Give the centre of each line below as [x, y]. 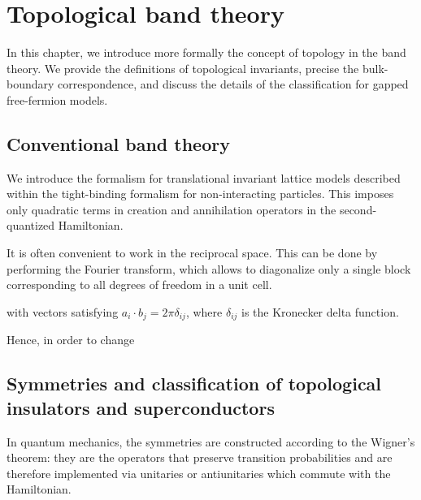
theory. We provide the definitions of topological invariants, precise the [183, 68]
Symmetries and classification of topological [194, 384]
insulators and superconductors [141, 407]
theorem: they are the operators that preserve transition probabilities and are [200, 457]
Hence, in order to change [71, 340]
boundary [30, 84]
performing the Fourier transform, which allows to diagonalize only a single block [209, 268]
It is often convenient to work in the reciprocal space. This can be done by [192, 253]
